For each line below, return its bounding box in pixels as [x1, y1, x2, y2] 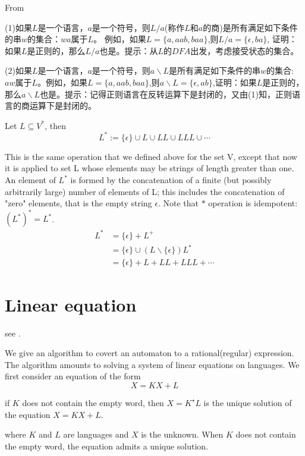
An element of [5, 174, 56, 186]
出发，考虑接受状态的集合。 [190, 44, 299, 56]
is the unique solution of [203, 396, 292, 408]
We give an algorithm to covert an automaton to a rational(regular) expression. [5, 347, 294, 359]
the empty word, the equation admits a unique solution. [5, 439, 209, 452]
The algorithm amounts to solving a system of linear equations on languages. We [5, 358, 300, 370]
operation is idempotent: [208, 197, 298, 209]
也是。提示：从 [99, 44, 158, 56]
